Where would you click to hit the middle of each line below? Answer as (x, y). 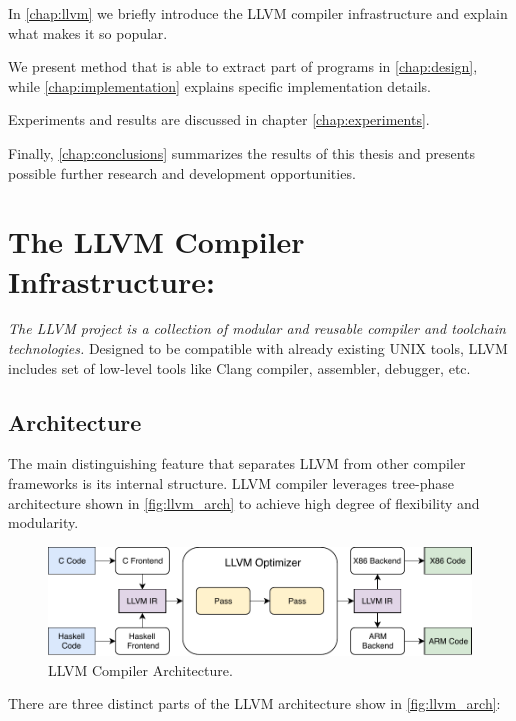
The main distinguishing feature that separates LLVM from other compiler (237, 463)
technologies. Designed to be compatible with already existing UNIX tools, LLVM (258, 348)
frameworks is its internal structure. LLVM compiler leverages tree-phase (231, 483)
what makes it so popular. (88, 32)
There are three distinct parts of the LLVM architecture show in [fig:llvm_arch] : (254, 703)
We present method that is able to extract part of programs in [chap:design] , (243, 66)
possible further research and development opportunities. (182, 172)
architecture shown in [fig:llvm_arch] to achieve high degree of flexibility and (244, 502)
